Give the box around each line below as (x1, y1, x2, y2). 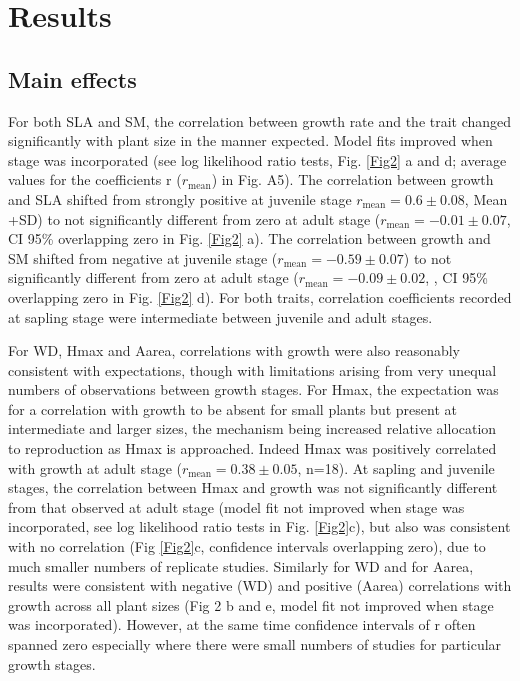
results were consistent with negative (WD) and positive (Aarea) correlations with (8, 575, 512, 596)
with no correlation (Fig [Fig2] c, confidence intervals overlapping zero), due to (8, 536, 486, 557)
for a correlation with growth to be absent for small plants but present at (8, 398, 457, 419)
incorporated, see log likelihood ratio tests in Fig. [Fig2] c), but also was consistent (8, 516, 511, 537)
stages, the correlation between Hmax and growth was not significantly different (8, 477, 498, 498)
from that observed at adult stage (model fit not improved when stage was (8, 496, 465, 517)
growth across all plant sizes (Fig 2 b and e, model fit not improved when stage (8, 594, 494, 615)
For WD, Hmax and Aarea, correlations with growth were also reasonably (8, 340, 461, 361)
